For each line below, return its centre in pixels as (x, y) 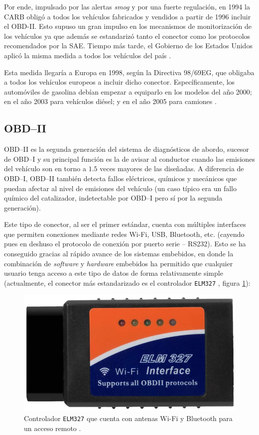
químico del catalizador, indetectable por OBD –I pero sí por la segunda (113, 198)
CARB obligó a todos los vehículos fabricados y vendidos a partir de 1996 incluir (128, 16)
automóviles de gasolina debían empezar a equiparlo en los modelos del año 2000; (128, 91)
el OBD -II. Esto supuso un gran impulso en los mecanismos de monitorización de (128, 26)
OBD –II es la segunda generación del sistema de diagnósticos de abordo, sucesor (127, 149)
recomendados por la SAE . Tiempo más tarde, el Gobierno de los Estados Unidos (128, 46)
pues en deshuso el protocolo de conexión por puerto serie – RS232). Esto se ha (125, 244)
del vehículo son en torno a (45, 168)
